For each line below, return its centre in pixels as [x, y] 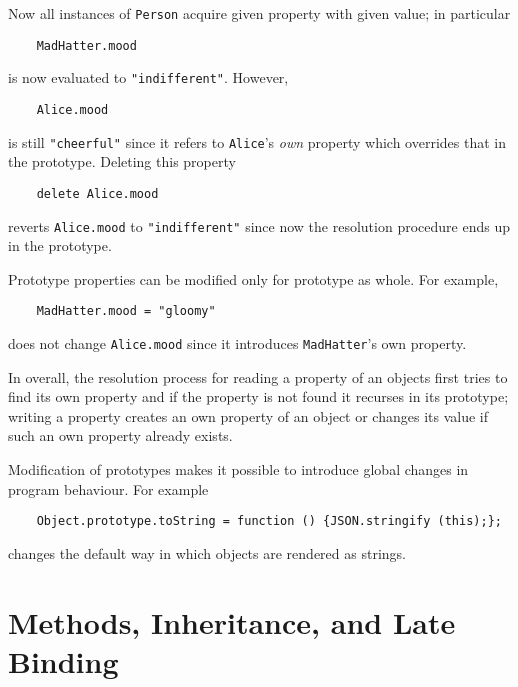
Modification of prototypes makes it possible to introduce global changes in [238, 469]
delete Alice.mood [97, 193]
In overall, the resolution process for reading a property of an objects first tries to [258, 376]
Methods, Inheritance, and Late [232, 621]
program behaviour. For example [108, 488]
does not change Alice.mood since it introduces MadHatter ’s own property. [237, 343]
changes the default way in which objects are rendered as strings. [207, 552]
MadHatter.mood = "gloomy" [126, 311]
